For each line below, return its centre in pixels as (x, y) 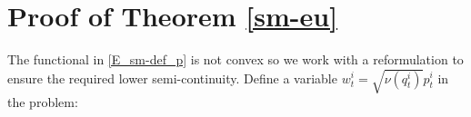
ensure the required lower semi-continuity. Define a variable (172, 78)
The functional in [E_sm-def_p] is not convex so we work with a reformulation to (235, 59)
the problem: (43, 102)
